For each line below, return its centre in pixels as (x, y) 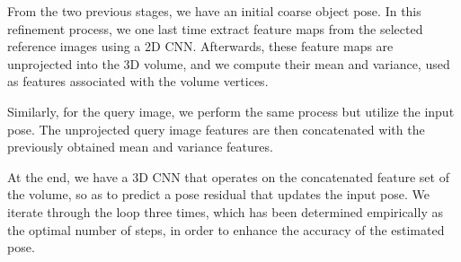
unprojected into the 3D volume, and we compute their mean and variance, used (229, 63)
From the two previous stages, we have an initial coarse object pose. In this (214, 11)
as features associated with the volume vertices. (138, 81)
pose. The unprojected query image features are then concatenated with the (216, 129)
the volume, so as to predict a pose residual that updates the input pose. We (218, 194)
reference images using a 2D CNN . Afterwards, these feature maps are (200, 46)
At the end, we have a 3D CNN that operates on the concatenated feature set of (228, 176)
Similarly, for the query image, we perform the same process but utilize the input (231, 111)
